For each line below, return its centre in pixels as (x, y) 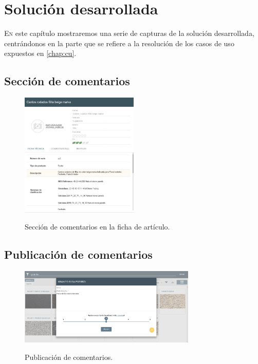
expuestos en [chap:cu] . (40, 53)
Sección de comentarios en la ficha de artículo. (97, 227)
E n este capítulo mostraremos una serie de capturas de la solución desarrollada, (129, 33)
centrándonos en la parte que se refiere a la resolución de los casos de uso (119, 43)
